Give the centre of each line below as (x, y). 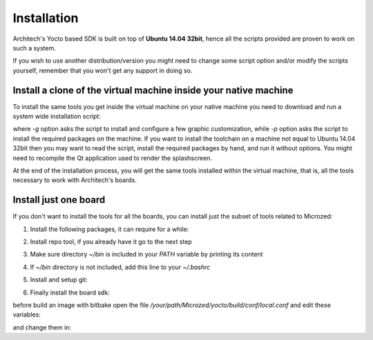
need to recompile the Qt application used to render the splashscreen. (113, 158)
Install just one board (59, 200)
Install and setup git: (59, 280)
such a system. (35, 48)
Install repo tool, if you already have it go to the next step (111, 242)
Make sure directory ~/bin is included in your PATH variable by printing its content (146, 254)
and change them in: (42, 327)
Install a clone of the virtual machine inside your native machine (153, 90)
